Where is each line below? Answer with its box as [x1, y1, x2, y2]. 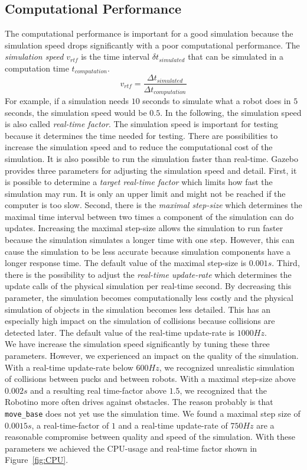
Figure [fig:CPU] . [5, 453, 68, 466]
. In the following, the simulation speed [160, 106, 302, 118]
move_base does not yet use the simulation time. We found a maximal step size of [5, 407, 301, 419]
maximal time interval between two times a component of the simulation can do [5, 210, 294, 222]
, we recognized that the [179, 384, 267, 396]
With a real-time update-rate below [5, 361, 133, 373]
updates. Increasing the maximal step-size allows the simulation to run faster [5, 222, 283, 234]
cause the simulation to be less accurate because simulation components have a [5, 245, 290, 257]
